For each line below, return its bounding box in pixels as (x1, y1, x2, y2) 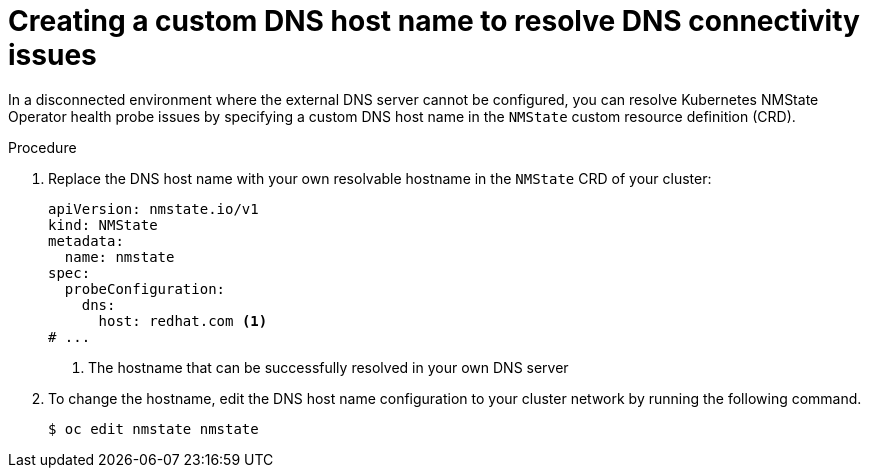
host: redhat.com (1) (98, 312, 268, 329)
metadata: (48, 232, 124, 249)
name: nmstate (64, 248, 175, 265)
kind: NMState (48, 216, 158, 233)
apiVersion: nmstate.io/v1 (48, 200, 259, 217)
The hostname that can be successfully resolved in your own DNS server (88, 358, 569, 376)
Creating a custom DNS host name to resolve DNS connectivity (8, 4, 860, 38)
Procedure (8, 138, 77, 156)
